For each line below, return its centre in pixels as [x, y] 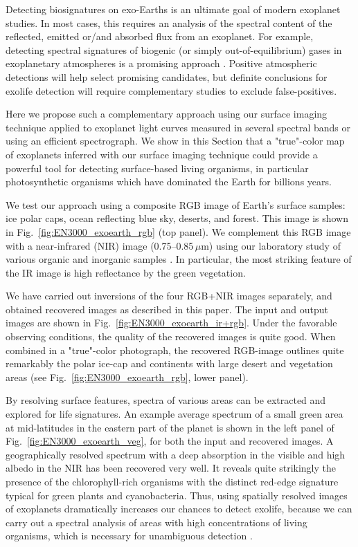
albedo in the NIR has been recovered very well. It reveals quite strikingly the [171, 468]
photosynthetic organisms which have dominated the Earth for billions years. [169, 182]
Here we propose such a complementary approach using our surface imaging [167, 114]
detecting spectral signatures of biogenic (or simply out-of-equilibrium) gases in [174, 49]
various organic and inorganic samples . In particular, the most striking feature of [179, 259]
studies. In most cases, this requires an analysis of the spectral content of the [169, 22]
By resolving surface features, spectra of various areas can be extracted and [166, 400]
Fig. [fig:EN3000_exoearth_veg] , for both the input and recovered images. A [170, 441]
